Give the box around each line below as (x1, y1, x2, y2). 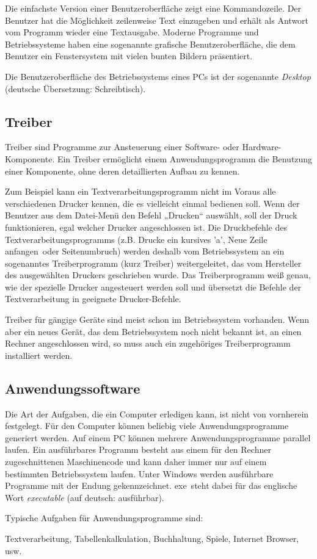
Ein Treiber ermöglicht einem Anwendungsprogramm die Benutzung (57, 152, 313, 165)
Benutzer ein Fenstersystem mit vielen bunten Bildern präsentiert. (5, 49, 253, 62)
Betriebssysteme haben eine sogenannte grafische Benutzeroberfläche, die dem (5, 37, 296, 50)
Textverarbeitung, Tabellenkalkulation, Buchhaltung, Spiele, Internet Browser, (5, 532, 299, 544)
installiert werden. (5, 348, 73, 361)
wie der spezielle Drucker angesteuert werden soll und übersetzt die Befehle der (5, 280, 302, 293)
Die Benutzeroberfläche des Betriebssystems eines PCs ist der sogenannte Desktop (5, 70, 311, 82)
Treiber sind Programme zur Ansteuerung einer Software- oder (5, 140, 239, 153)
